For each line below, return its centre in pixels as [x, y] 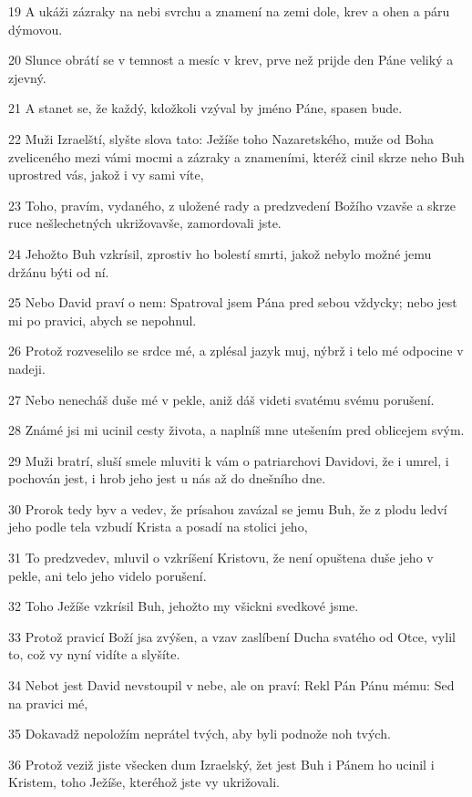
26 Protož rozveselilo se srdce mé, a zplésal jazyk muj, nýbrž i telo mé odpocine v [236, 351]
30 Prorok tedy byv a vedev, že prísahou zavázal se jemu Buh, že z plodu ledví [228, 508]
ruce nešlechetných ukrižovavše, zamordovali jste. [145, 223]
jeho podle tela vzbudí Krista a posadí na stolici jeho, [158, 527]
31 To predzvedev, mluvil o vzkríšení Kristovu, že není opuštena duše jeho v [221, 558]
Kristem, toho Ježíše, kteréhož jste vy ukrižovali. [144, 782]
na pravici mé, [48, 703]
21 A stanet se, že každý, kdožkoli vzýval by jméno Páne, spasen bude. [205, 108]
